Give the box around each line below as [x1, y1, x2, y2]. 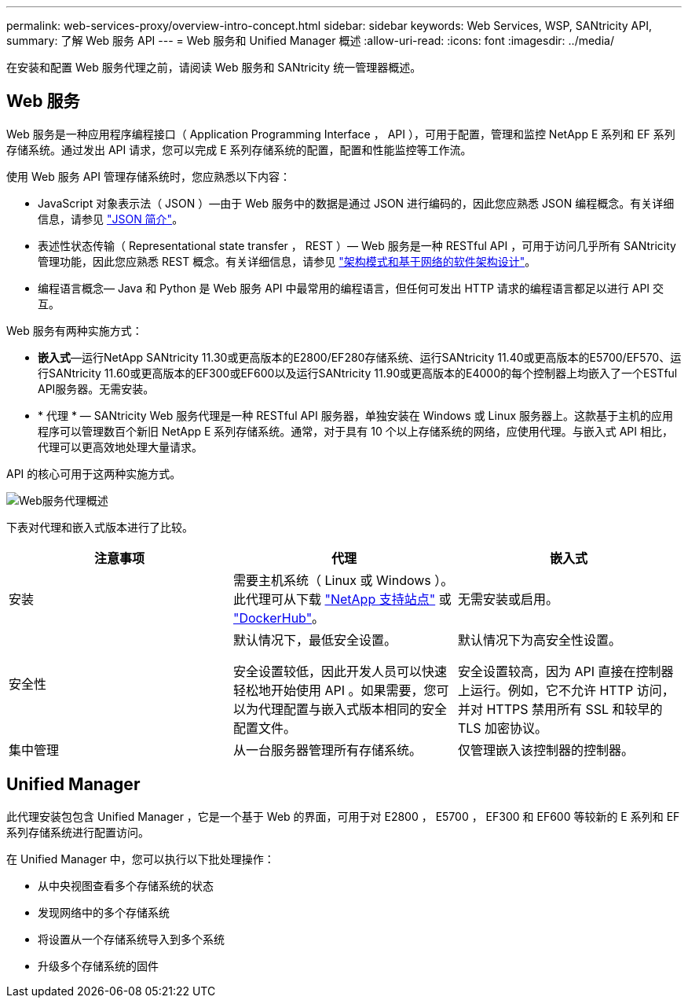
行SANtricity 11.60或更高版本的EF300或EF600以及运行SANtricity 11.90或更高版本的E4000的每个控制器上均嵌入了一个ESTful [38, 366, 678, 380]
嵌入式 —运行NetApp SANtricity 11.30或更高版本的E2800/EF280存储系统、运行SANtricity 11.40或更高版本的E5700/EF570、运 [38, 350, 682, 364]
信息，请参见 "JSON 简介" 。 [38, 211, 184, 226]
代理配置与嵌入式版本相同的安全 [258, 701, 447, 717]
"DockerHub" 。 [232, 609, 325, 626]
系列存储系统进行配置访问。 [6, 825, 149, 839]
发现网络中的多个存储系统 [38, 905, 170, 919]
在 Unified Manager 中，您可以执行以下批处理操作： [6, 851, 275, 866]
